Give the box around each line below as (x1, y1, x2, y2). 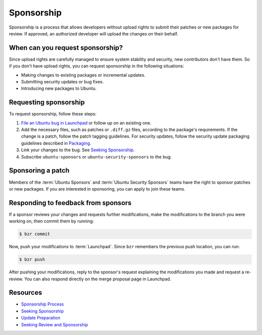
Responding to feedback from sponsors (9, 199, 132, 207)
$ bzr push (19, 257, 45, 262)
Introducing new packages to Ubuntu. (21, 85, 97, 92)
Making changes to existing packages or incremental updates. (21, 72, 146, 78)
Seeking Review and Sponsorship (21, 321, 88, 327)
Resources (9, 288, 42, 297)
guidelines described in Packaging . (21, 140, 92, 146)
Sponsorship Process (21, 301, 64, 307)
